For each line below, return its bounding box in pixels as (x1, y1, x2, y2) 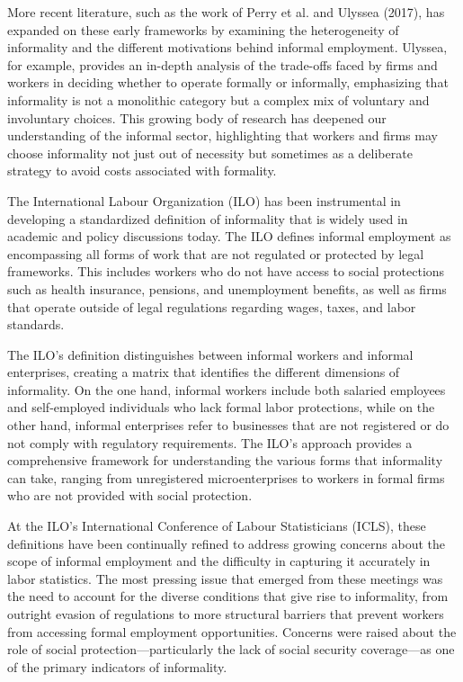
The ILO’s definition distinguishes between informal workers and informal (7, 345, 414, 363)
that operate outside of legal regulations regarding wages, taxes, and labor (7, 297, 416, 316)
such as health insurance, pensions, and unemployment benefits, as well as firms (7, 279, 447, 298)
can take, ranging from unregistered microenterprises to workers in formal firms (7, 468, 445, 487)
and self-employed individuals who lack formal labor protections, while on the (7, 398, 435, 417)
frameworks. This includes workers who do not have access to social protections (7, 262, 445, 281)
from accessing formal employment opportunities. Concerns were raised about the (7, 622, 457, 641)
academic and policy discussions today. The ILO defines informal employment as (7, 227, 451, 246)
